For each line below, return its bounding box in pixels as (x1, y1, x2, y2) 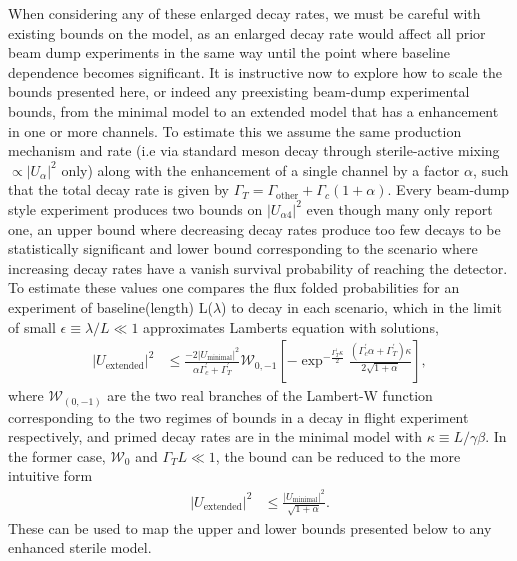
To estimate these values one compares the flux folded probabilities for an (8, 277, 460, 298)
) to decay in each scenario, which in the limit (221, 296, 502, 317)
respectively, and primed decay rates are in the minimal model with (8, 426, 423, 447)
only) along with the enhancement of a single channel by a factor (61, 159, 460, 180)
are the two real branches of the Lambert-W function (107, 385, 433, 406)
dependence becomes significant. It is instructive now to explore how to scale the (8, 61, 502, 82)
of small (8, 316, 56, 337)
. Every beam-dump (387, 179, 510, 200)
